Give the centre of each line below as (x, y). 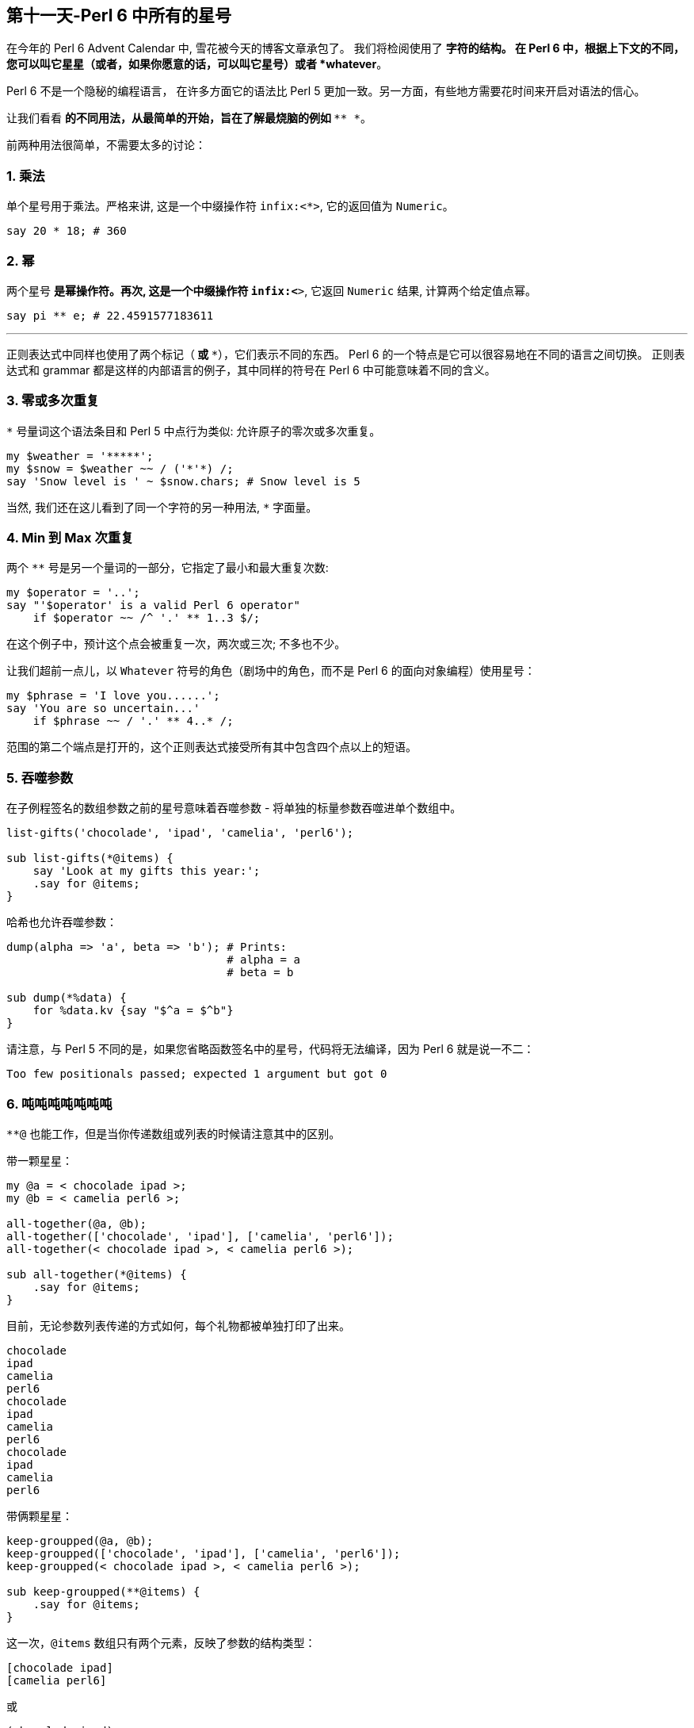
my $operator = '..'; (73, 593)
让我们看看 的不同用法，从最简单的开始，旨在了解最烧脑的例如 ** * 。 (189, 118)
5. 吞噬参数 (40, 778)
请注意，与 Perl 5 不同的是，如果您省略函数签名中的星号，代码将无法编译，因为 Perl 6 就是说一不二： (271, 1049)
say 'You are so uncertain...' (103, 709)
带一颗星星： (40, 1160)
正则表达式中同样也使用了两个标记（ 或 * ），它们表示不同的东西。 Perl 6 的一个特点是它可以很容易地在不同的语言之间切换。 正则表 (346, 354)
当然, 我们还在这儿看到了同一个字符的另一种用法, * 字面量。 (162, 507)
